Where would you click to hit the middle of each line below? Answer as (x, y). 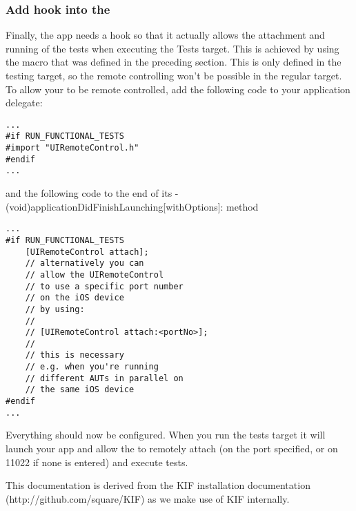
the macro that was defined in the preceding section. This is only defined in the (174, 62)
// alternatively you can (85, 263)
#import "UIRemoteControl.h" (72, 148)
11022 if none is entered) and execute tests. (97, 462)
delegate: (24, 103)
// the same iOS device (80, 390)
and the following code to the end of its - (92, 193)
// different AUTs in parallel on (104, 378)
